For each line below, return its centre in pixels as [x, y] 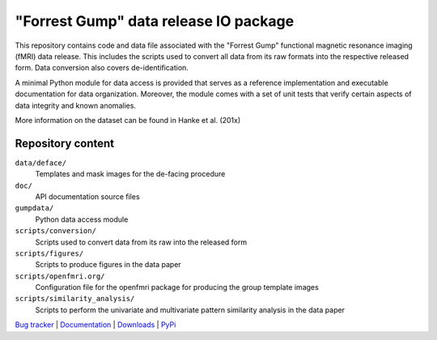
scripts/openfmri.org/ [60, 276]
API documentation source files [88, 196]
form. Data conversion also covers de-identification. [102, 68]
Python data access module [82, 219]
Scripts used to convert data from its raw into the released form [141, 242]
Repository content [65, 143]
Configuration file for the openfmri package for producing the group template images [177, 287]
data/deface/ [41, 163]
